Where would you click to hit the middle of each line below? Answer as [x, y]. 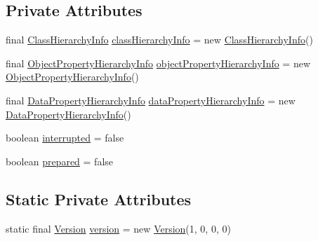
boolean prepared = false [60, 161]
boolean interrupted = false [65, 138]
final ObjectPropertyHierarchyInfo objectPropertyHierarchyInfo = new [158, 63]
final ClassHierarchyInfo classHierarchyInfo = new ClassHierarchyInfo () [159, 40]
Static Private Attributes [99, 199]
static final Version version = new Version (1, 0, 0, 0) [118, 228]
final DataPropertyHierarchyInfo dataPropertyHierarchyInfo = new [151, 100]
